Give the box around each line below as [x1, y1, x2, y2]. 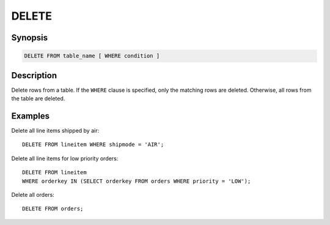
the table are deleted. [11, 95, 65, 102]
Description [11, 70, 57, 81]
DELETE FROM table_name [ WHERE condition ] [24, 53, 160, 59]
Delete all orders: [11, 191, 54, 198]
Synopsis [11, 32, 48, 43]
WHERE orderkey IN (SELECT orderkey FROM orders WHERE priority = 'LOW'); [22, 177, 251, 185]
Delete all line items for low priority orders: [11, 155, 119, 162]
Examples [11, 111, 50, 121]
